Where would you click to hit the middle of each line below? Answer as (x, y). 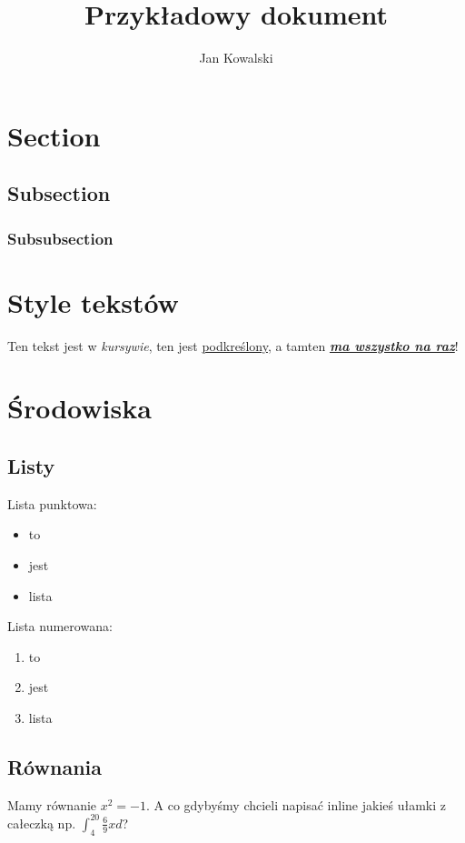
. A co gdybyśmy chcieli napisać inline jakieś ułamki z (296, 804)
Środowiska (79, 408)
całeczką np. (42, 823)
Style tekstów (93, 301)
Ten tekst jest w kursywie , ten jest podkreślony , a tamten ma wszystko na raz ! (233, 345)
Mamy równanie (52, 804)
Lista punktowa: (52, 503)
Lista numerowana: (60, 626)
